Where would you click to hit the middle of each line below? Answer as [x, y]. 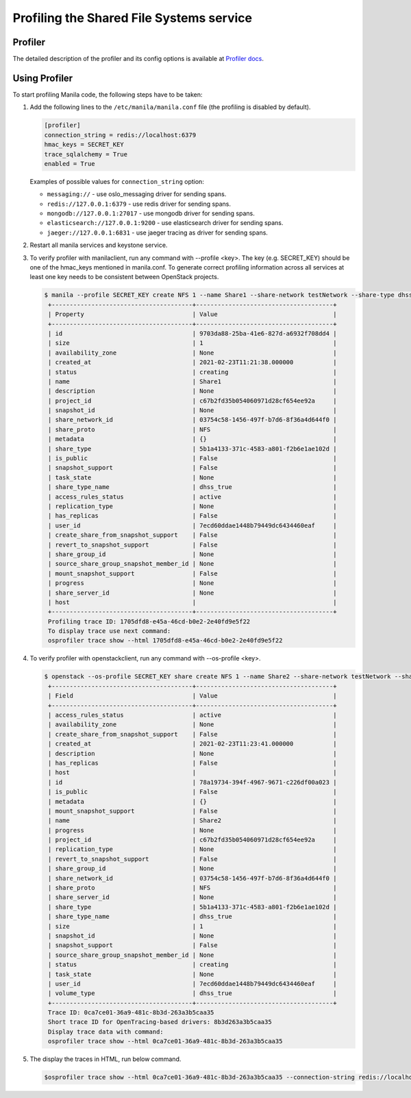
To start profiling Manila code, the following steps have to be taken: [108, 94]
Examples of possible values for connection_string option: [117, 181]
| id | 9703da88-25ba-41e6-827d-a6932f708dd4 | [192, 333]
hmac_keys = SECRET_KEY [84, 145]
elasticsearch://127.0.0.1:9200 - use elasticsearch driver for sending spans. [165, 223]
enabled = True [70, 164]
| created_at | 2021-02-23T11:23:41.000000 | [192, 744]
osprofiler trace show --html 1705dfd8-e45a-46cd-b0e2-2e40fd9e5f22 [165, 641]
